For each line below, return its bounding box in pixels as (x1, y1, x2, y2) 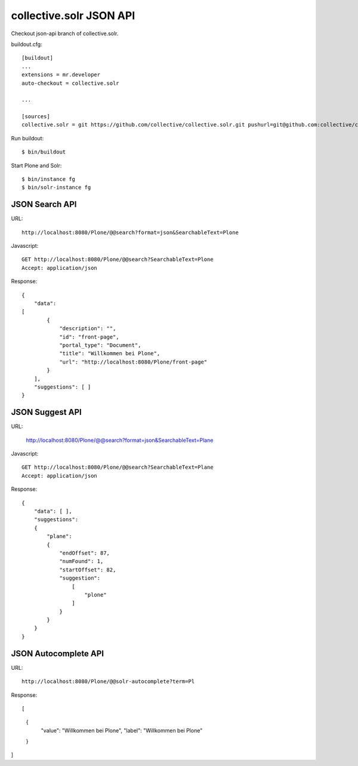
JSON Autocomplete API (11, 648, 104, 659)
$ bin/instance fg (21, 176, 76, 183)
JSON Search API (11, 199, 77, 210)
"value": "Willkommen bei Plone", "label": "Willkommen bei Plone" (41, 727, 203, 734)
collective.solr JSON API (11, 9, 135, 22)
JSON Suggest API (11, 407, 82, 417)
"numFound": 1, (59, 558, 104, 565)
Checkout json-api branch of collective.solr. (11, 30, 119, 37)
